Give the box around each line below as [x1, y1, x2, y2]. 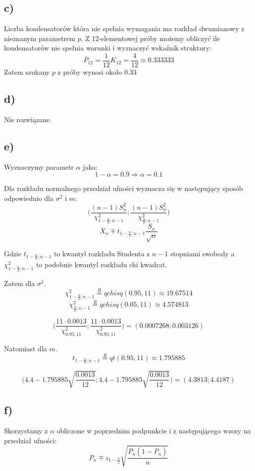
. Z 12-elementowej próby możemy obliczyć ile [81, 33, 220, 43]
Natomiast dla [4, 343, 47, 353]
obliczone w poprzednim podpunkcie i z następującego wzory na [56, 425, 251, 436]
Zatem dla [4, 278, 35, 288]
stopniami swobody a [170, 248, 235, 259]
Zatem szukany [4, 67, 50, 77]
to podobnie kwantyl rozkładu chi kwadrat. [36, 259, 167, 269]
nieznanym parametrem [4, 33, 75, 43]
